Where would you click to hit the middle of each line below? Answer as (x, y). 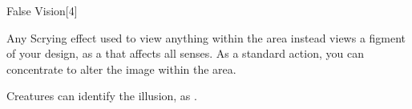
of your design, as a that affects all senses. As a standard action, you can (185, 53)
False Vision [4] (42, 10)
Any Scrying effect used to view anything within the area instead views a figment (206, 37)
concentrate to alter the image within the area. (121, 69)
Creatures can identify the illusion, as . (102, 96)
